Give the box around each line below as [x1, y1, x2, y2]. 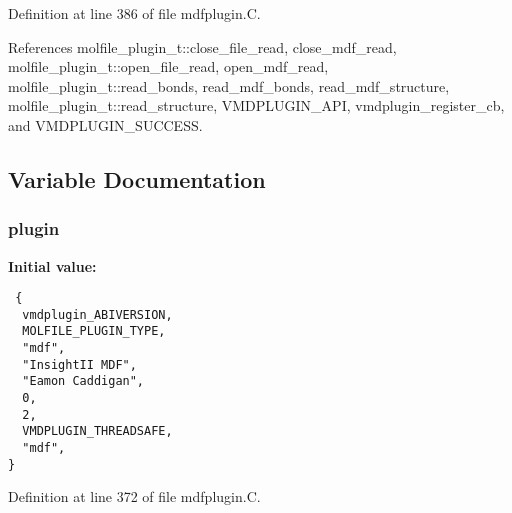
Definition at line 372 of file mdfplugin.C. [8, 486, 261, 507]
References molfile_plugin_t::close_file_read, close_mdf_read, [8, 36, 397, 57]
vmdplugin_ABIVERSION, [22, 307, 173, 322]
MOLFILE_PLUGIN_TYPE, [22, 324, 166, 339]
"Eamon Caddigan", [22, 374, 145, 389]
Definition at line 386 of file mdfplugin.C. [8, 3, 261, 23]
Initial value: [8, 255, 97, 276]
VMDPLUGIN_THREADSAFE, [22, 424, 173, 439]
